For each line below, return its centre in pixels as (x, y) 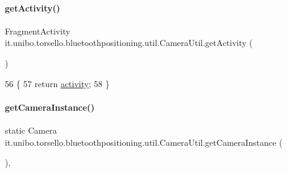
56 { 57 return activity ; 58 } (57, 83)
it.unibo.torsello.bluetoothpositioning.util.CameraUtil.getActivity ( (129, 43)
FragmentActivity (38, 31)
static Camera (31, 130)
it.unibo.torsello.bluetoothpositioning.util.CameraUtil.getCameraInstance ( (144, 142)
